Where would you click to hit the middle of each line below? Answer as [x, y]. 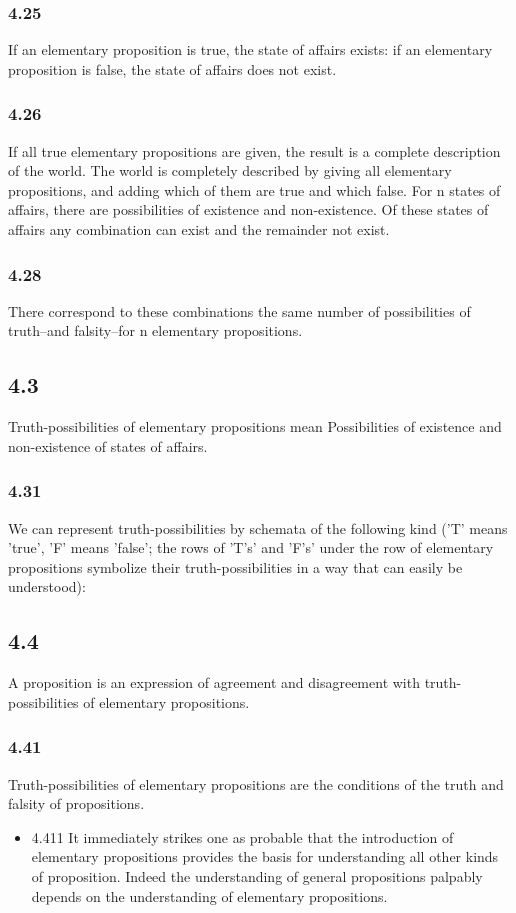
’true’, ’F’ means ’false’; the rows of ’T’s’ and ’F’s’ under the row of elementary [251, 547]
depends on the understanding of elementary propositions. [209, 895]
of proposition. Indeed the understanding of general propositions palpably [257, 875]
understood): [47, 586]
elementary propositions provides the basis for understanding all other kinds [265, 856]
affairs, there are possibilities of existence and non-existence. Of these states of [248, 209]
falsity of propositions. [76, 803]
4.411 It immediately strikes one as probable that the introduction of [242, 836]
